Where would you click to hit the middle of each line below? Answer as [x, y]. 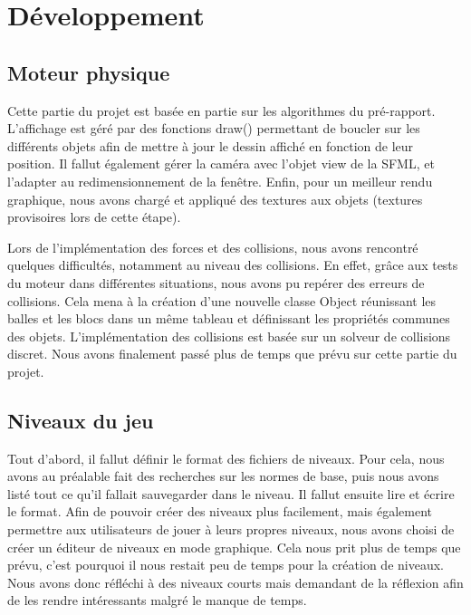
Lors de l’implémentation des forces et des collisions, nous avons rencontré [213, 247]
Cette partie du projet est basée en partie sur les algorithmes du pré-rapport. [221, 110]
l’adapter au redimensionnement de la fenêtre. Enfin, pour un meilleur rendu [220, 181]
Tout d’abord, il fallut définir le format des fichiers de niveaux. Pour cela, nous [226, 458]
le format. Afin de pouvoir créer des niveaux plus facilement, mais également [220, 511]
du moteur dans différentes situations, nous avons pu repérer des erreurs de [216, 282]
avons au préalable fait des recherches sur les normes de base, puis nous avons [223, 476]
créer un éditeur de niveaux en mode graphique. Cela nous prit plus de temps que [234, 547]
